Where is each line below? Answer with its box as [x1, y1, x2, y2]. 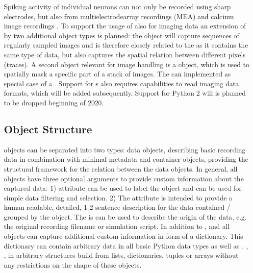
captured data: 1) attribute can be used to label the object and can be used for [4, 183, 242, 193]
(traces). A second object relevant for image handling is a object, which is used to [4, 59, 250, 69]
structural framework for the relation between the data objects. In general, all [4, 163, 238, 174]
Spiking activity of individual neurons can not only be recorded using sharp [4, 1, 231, 11]
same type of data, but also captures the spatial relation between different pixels [4, 49, 246, 59]
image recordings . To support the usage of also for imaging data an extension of [4, 21, 246, 31]
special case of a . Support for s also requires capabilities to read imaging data [4, 78, 239, 88]
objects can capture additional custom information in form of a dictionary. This [4, 231, 243, 241]
